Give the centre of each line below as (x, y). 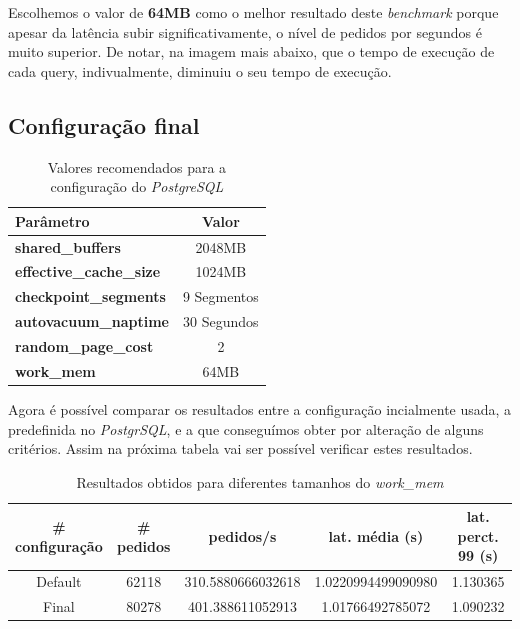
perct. (478, 535)
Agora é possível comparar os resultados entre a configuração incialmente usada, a (260, 408)
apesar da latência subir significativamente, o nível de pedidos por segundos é (245, 31)
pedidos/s (242, 535)
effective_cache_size (88, 271)
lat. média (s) (376, 535)
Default (59, 581)
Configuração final (104, 124)
